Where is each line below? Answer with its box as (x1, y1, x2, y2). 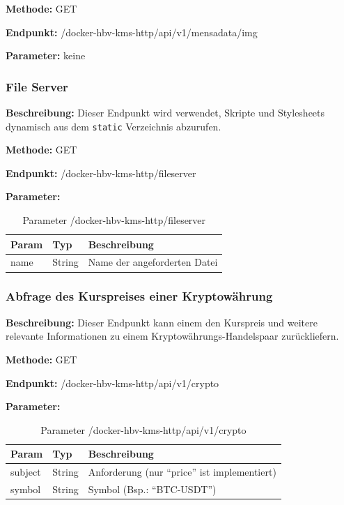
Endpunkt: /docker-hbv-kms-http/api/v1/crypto (6, 375, 219, 390)
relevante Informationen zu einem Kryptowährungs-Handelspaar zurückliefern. (6, 329, 339, 343)
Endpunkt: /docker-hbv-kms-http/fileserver (6, 165, 196, 180)
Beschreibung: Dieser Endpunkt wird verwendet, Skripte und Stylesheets (6, 105, 325, 119)
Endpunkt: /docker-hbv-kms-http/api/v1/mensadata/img (6, 24, 258, 39)
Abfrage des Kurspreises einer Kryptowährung (6, 287, 273, 305)
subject (10, 465, 41, 479)
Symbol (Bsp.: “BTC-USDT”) (88, 482, 217, 497)
